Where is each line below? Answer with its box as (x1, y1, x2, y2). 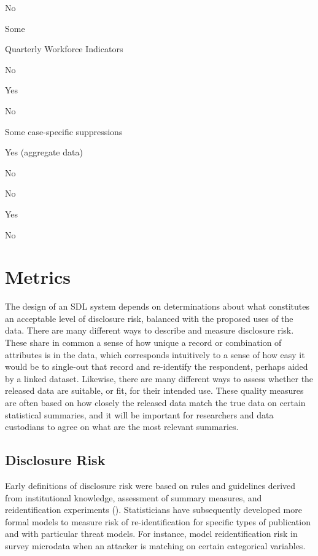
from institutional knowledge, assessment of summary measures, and (5, 491, 262, 504)
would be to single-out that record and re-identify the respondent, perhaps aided (5, 360, 308, 373)
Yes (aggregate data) (5, 146, 83, 159)
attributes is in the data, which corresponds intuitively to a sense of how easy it (5, 348, 305, 361)
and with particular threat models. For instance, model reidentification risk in (5, 527, 298, 540)
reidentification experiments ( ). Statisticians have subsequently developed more (5, 503, 302, 516)
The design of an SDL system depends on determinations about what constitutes (5, 300, 310, 313)
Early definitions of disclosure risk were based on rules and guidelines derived (5, 479, 296, 491)
